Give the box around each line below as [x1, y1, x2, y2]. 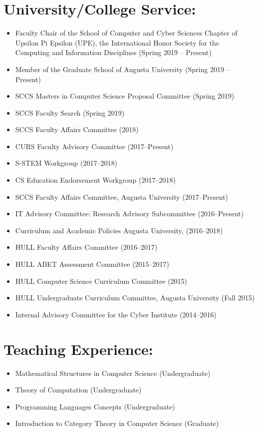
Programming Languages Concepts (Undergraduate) [15, 401, 175, 411]
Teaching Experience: [3, 338, 153, 359]
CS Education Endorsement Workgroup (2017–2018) [15, 175, 176, 185]
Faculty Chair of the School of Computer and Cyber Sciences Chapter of [15, 28, 238, 38]
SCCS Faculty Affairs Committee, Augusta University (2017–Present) [15, 191, 229, 202]
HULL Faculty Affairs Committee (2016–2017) [15, 242, 158, 252]
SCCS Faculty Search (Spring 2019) [15, 107, 125, 118]
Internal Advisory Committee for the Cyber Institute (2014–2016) [15, 309, 217, 319]
